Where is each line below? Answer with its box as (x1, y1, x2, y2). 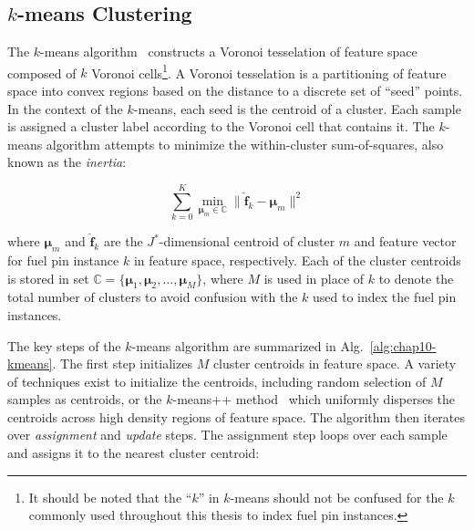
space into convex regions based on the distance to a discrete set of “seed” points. (7, 81, 463, 100)
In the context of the (7, 99, 123, 118)
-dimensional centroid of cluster (159, 232, 335, 251)
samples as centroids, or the (7, 390, 162, 409)
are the (103, 232, 143, 251)
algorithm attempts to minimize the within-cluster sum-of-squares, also (46, 134, 444, 153)
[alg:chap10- (369, 336, 437, 355)
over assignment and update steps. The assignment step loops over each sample (7, 425, 448, 444)
